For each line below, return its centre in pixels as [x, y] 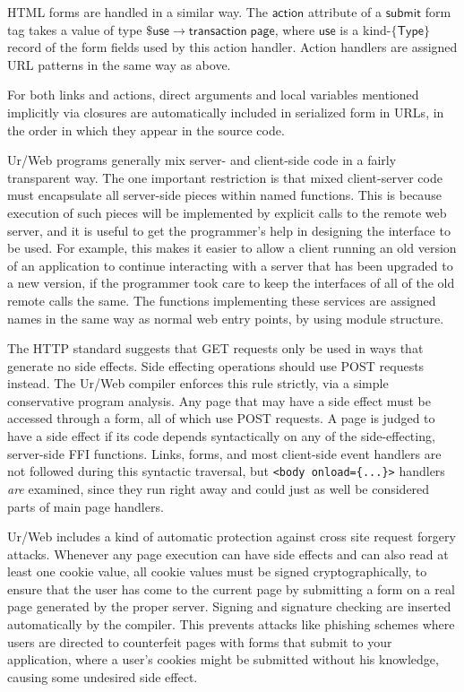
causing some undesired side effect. [103, 676]
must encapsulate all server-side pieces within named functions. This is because [224, 195]
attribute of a [345, 12]
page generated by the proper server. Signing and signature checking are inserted [229, 606]
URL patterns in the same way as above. [119, 64]
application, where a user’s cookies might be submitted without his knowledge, [223, 659]
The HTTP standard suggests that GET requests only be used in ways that [215, 348]
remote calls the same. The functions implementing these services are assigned [222, 300]
